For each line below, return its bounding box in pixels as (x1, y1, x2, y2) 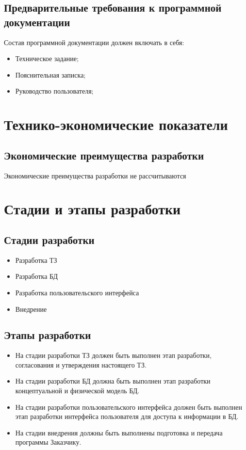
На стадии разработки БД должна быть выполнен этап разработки (15, 376, 211, 386)
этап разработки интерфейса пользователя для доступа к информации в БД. (15, 411, 239, 421)
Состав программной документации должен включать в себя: (4, 37, 184, 47)
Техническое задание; (15, 53, 79, 64)
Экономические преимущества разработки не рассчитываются (4, 170, 186, 180)
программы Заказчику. (15, 437, 82, 447)
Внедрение (15, 304, 47, 314)
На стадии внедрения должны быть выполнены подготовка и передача (15, 427, 223, 437)
